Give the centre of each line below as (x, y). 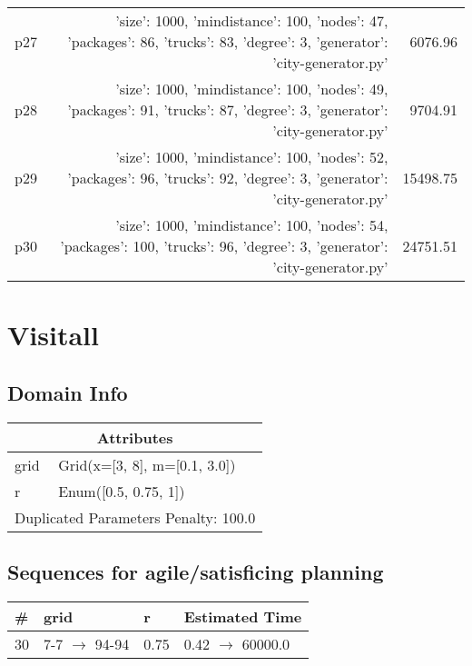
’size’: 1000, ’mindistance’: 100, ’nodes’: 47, (252, 20)
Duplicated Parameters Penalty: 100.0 (135, 517)
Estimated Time (243, 616)
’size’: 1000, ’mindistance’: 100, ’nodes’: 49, (252, 89)
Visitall (53, 335)
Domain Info (68, 392)
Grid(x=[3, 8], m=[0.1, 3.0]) (147, 464)
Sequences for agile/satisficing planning (196, 571)
